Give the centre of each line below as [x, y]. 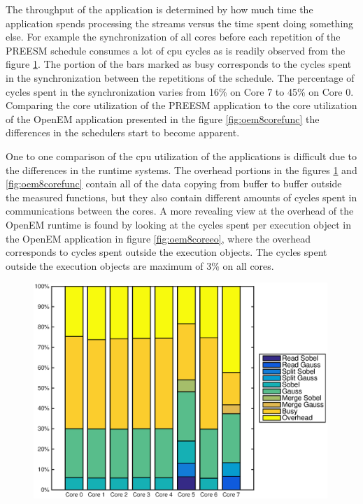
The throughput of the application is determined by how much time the [159, 9]
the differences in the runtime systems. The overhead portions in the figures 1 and [181, 170]
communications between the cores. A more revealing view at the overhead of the [180, 211]
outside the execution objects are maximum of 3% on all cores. [140, 265]
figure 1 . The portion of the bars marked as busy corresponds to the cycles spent [179, 64]
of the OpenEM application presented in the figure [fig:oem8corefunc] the [163, 118]
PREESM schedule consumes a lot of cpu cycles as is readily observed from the [176, 50]
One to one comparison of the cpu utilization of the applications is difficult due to [181, 156]
